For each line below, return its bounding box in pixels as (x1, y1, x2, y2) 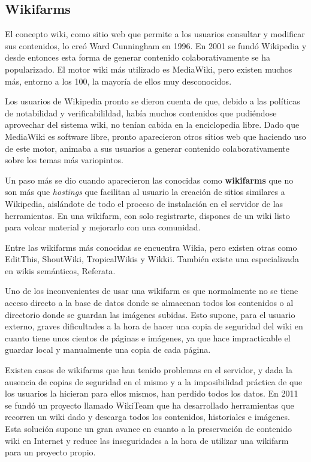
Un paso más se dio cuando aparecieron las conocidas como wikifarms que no (5, 173, 294, 186)
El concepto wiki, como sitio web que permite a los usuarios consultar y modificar (5, 28, 305, 40)
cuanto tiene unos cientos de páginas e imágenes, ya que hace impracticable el (5, 331, 291, 344)
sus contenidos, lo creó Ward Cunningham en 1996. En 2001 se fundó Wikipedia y (5, 39, 307, 52)
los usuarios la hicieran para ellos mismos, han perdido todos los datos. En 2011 (5, 387, 298, 400)
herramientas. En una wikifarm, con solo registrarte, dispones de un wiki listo (5, 209, 290, 221)
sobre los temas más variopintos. (5, 154, 123, 166)
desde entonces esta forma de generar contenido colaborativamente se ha (5, 51, 270, 64)
